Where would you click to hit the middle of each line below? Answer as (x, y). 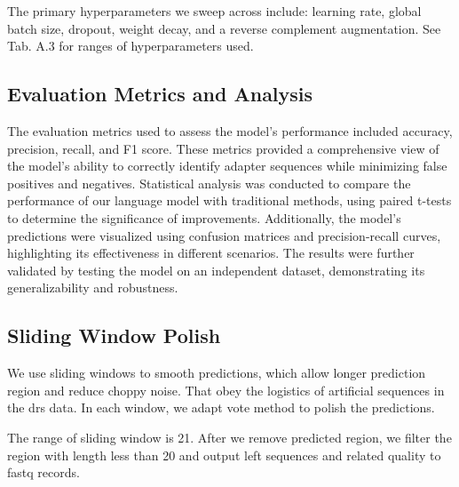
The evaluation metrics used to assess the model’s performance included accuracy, (230, 130)
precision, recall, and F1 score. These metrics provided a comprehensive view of (223, 148)
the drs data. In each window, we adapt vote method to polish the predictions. (221, 407)
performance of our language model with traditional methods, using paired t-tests (229, 200)
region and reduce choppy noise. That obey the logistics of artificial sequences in (226, 390)
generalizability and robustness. (93, 287)
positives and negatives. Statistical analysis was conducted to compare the (209, 183)
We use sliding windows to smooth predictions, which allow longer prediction (217, 373)
